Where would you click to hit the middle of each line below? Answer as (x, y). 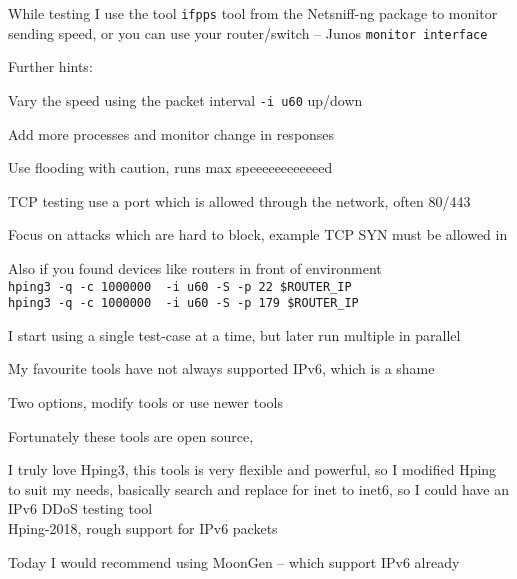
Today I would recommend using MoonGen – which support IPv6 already (234, 561)
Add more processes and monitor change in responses (171, 133)
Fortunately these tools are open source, (131, 435)
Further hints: (50, 66)
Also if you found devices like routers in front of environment (195, 267)
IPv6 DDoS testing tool (80, 508)
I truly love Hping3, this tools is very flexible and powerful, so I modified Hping (252, 469)
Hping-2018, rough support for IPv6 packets (143, 528)
